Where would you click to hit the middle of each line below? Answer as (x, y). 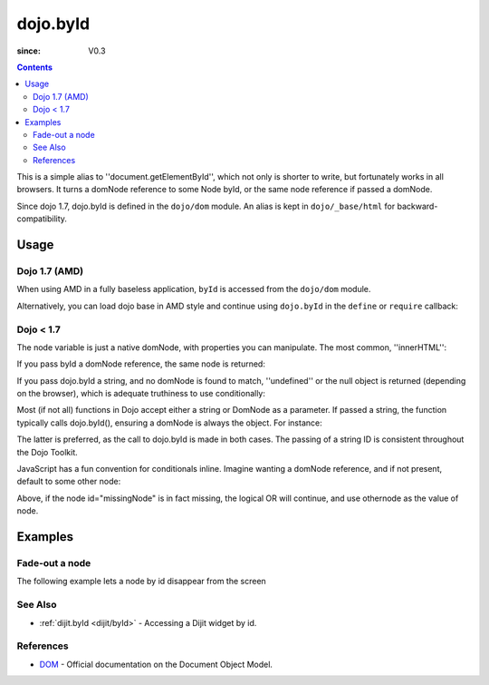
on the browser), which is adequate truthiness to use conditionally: (141, 394)
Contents (35, 67)
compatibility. (42, 219)
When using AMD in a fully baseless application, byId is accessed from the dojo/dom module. (194, 289)
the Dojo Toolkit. (47, 452)
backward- (417, 206)
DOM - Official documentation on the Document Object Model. (156, 664)
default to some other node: (69, 482)
